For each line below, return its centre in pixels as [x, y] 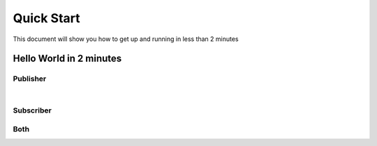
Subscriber [32, 111]
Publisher [30, 79]
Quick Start [46, 18]
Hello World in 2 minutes [67, 59]
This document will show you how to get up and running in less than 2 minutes [126, 39]
